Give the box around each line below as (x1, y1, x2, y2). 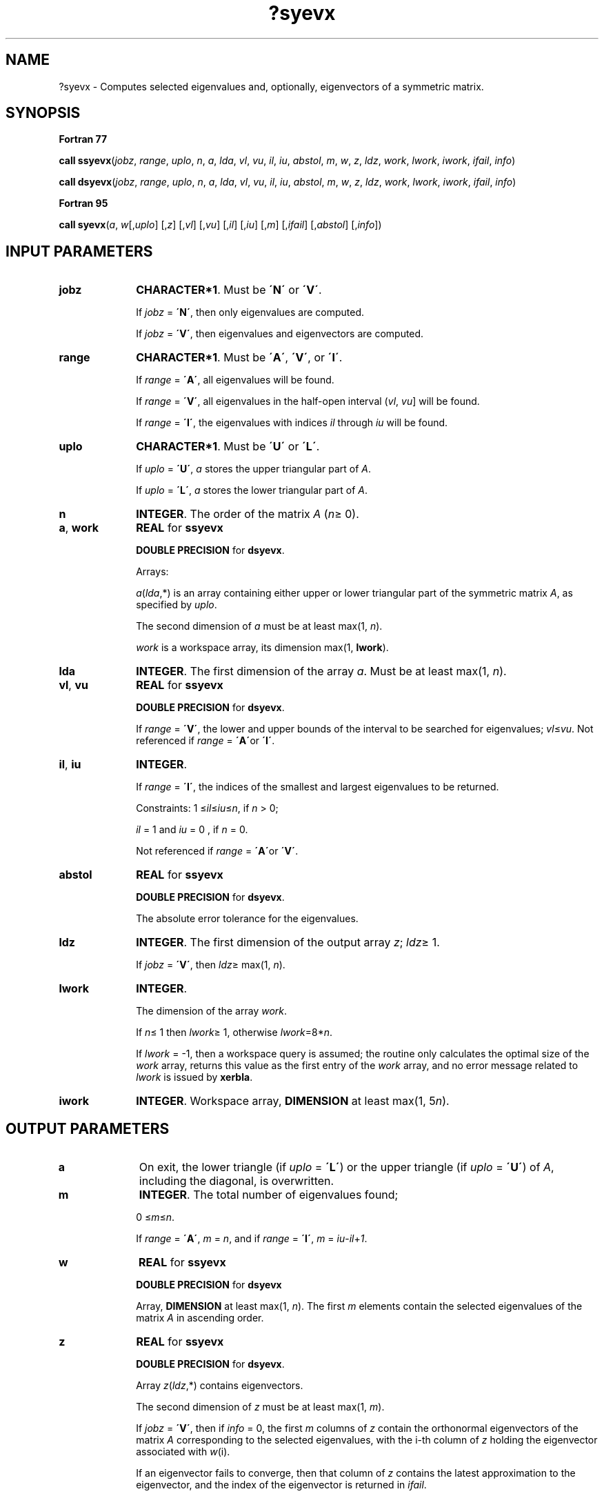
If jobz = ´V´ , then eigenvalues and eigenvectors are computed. (136, 328, 424, 340)
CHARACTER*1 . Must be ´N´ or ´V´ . (136, 283, 322, 297)
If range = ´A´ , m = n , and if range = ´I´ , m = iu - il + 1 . (136, 1233, 368, 1245)
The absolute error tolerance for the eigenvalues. (136, 912, 359, 925)
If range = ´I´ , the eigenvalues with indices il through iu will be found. (136, 417, 448, 429)
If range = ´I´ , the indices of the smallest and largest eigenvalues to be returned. (136, 781, 499, 793)
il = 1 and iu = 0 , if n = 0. (136, 824, 248, 836)
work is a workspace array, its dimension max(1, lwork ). (136, 641, 389, 654)
